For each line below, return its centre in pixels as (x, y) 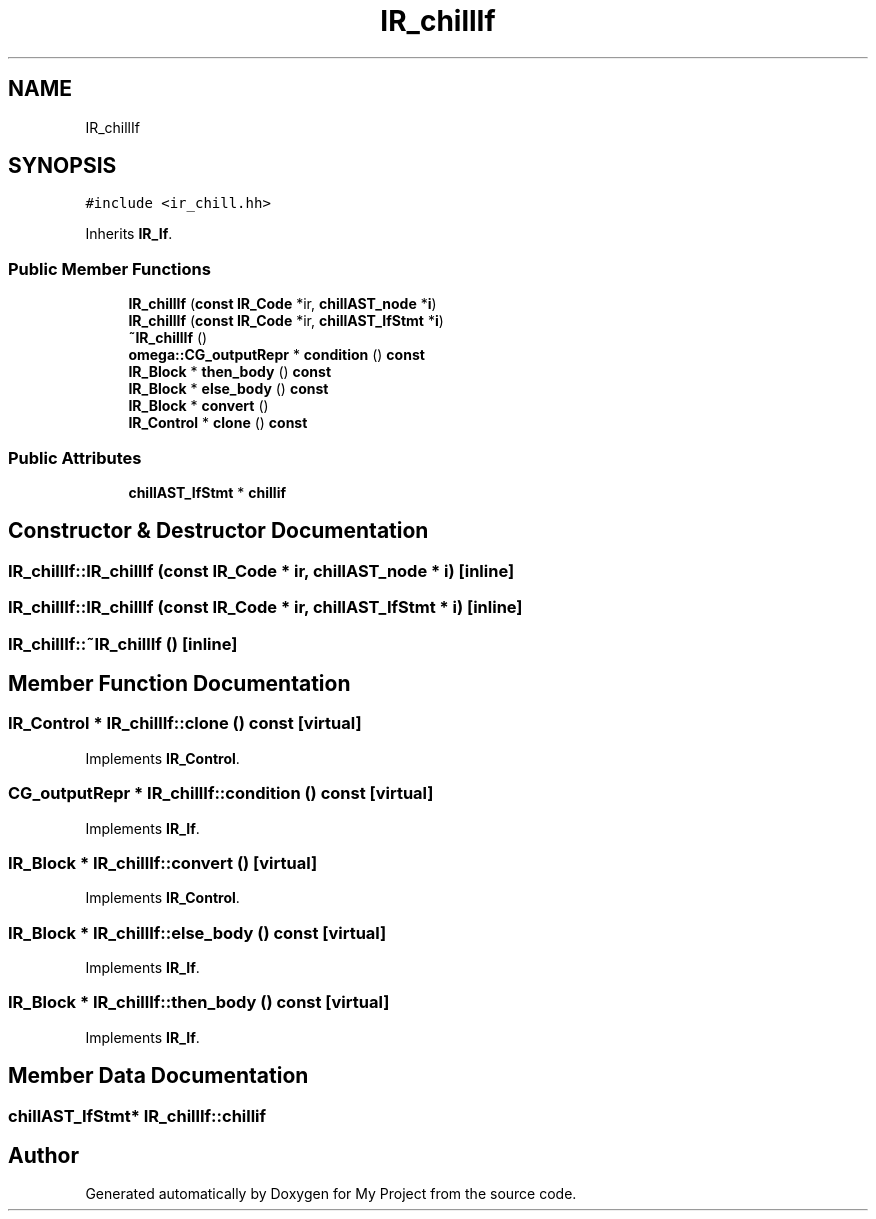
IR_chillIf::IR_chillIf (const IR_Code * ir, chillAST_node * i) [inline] (261, 570)
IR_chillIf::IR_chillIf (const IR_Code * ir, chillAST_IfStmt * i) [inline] (265, 607)
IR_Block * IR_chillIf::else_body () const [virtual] (197, 932)
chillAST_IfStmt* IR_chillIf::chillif (137, 1115)
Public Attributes (75, 457)
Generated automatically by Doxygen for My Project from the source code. (331, 1194)
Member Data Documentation (158, 1076)
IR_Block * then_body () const (230, 372)
